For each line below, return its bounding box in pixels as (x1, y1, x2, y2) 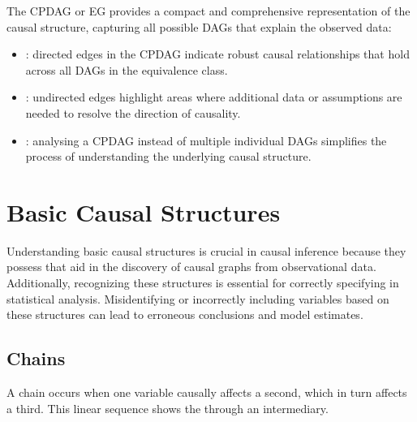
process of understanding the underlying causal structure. (25, 148, 312, 165)
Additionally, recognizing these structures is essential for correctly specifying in (6, 274, 399, 291)
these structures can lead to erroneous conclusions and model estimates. (6, 306, 363, 323)
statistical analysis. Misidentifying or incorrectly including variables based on (6, 290, 389, 307)
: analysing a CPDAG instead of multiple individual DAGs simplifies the (25, 131, 387, 149)
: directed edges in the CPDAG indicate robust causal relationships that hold (25, 45, 410, 62)
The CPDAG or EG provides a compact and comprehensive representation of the (6, 2, 411, 19)
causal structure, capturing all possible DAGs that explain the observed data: (6, 18, 392, 35)
